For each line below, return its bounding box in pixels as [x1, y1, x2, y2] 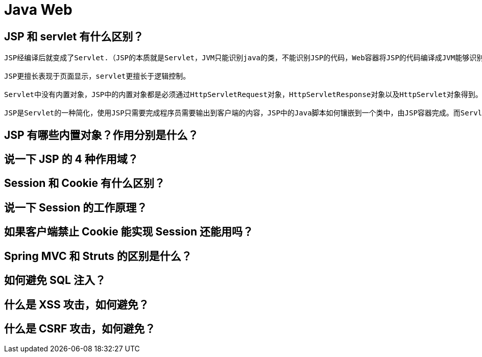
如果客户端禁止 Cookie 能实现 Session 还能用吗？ [4, 225, 253, 239]
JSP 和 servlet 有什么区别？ [4, 30, 144, 43]
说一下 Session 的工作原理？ [4, 201, 148, 214]
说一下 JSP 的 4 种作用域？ [4, 153, 138, 166]
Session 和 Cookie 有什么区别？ [4, 177, 165, 190]
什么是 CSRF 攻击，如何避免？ [4, 322, 156, 335]
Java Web [4, 1, 73, 18]
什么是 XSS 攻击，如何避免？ [4, 298, 149, 311]
